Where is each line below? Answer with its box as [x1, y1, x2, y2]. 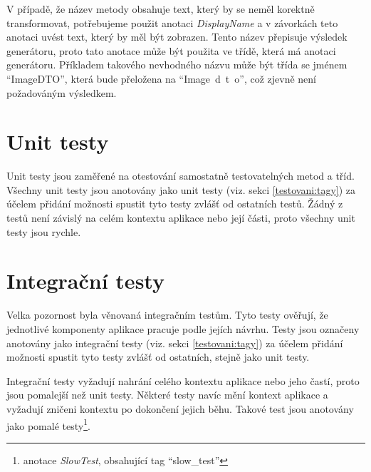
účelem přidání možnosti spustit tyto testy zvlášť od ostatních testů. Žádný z [6, 196, 343, 211]
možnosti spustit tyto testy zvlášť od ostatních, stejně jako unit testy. [6, 349, 310, 364]
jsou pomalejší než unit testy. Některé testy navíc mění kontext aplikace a [6, 387, 328, 402]
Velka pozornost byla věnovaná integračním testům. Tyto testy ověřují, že [6, 307, 328, 322]
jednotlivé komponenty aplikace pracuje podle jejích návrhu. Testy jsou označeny [6, 321, 360, 336]
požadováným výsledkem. [6, 85, 117, 100]
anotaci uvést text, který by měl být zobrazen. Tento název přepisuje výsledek [6, 29, 348, 44]
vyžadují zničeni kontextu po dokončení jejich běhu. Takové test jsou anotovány [6, 401, 354, 416]
